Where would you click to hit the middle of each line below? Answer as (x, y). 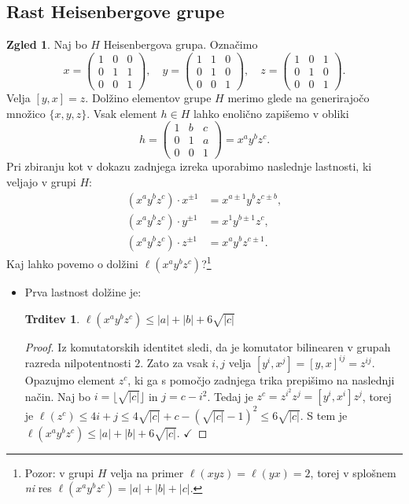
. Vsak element (122, 113)
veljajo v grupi (41, 181)
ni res (38, 488)
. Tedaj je (230, 396)
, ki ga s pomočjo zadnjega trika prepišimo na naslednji (261, 379)
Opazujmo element (70, 379)
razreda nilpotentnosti (78, 362)
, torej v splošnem (353, 472)
